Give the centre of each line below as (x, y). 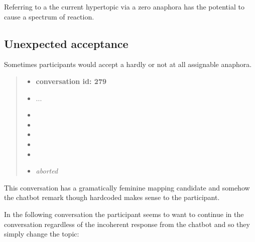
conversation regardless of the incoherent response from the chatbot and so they (127, 224)
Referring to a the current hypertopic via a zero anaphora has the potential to (124, 6)
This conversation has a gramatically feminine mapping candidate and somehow (127, 187)
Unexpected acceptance (66, 43)
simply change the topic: (42, 234)
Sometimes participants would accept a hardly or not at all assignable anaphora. (128, 64)
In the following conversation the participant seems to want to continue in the (124, 214)
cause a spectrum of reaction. (49, 16)
